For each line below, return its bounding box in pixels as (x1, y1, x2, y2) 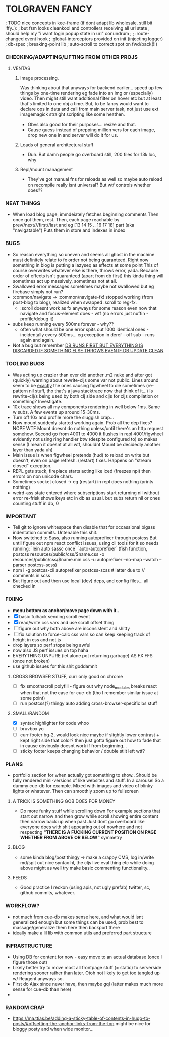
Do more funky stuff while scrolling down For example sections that (20, 808, 160, 814)
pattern (12, 388, 28, 394)
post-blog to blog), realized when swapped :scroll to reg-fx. (12, 299, 137, 306)
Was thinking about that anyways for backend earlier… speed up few (20, 85, 163, 91)
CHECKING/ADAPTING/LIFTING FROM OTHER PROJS (5, 53, 138, 60)
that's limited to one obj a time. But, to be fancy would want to (20, 101, 149, 107)
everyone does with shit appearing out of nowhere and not (20, 824, 142, 830)
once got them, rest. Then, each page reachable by (12, 216, 120, 222)
